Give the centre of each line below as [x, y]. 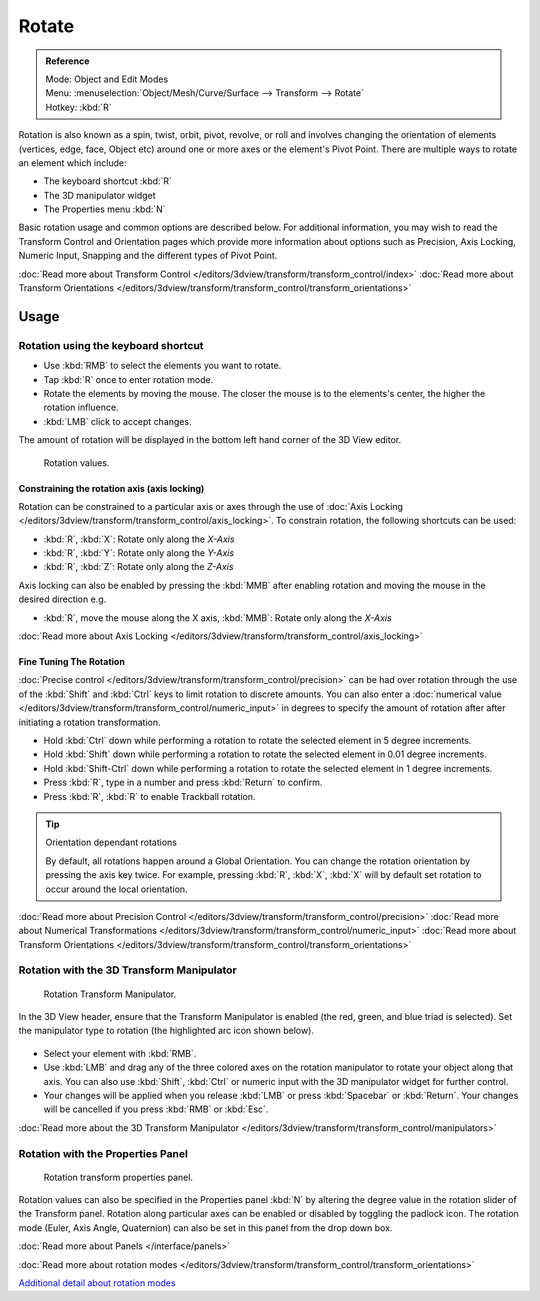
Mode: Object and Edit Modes [107, 79]
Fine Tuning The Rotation [71, 662]
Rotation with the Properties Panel [103, 1153]
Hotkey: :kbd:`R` [78, 107]
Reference [67, 61]
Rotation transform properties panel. [118, 1177]
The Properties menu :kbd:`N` [104, 209]
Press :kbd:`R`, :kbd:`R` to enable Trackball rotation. [149, 796]
